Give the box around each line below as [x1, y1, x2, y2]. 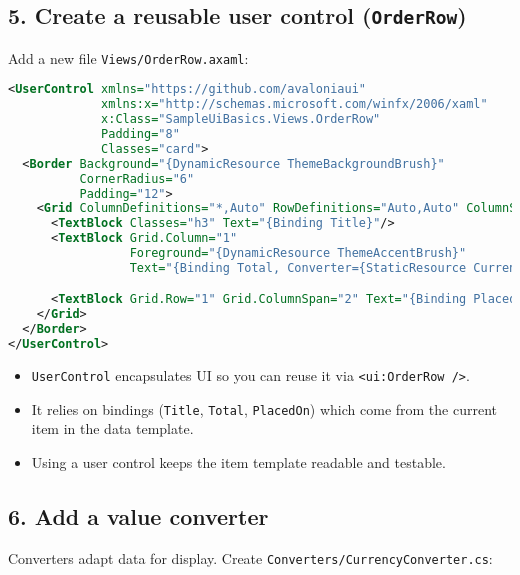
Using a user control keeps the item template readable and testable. [31, 451, 446, 472]
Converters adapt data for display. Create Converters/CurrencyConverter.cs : [8, 547, 493, 568]
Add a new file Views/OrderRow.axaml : [8, 47, 249, 68]
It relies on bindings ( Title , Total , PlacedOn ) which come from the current [31, 398, 497, 419]
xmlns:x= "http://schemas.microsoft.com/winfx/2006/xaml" [101, 97, 488, 112]
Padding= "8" [101, 127, 180, 142]
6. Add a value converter [8, 500, 269, 531]
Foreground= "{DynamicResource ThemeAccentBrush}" [129, 246, 467, 261]
